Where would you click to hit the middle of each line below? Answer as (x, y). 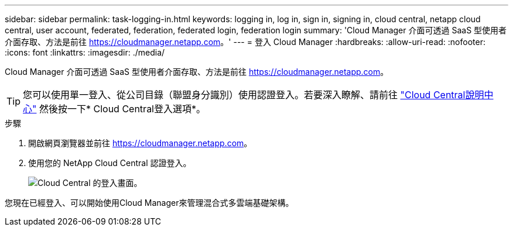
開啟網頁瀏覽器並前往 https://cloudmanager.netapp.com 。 (140, 143)
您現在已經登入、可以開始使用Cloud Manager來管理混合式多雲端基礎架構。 (149, 203)
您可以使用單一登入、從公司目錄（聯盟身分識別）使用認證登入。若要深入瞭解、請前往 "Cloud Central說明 (254, 95)
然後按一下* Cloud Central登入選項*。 (122, 109)
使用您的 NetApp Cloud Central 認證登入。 (110, 163)
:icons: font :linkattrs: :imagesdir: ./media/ (85, 52)
